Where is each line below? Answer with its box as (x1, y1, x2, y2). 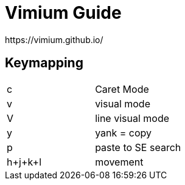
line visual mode (95, 112, 170, 124)
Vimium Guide (5, 2, 122, 23)
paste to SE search (95, 141, 181, 153)
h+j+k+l (7, 155, 42, 168)
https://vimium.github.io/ (5, 34, 103, 45)
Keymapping (5, 55, 83, 71)
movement (95, 155, 144, 168)
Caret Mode (95, 82, 149, 95)
